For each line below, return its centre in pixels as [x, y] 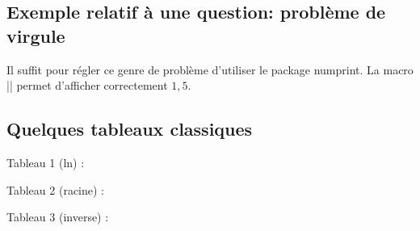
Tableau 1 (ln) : [46, 162]
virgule [36, 35]
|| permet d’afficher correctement [87, 85]
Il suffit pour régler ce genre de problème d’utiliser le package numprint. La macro [210, 69]
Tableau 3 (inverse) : [58, 217]
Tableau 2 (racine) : [55, 189]
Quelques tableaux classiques [130, 129]
